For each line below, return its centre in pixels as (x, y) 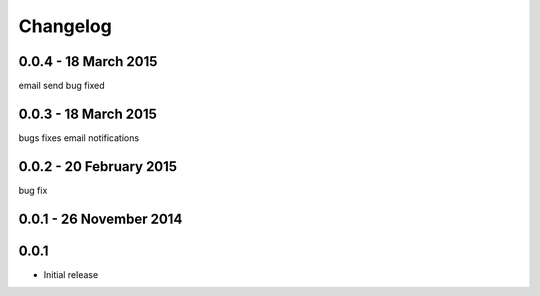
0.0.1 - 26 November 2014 (100, 218)
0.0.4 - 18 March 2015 (88, 61)
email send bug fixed (61, 86)
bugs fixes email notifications (79, 137)
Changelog (65, 26)
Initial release (71, 274)
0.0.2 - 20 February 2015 (98, 166)
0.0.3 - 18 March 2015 (87, 113)
